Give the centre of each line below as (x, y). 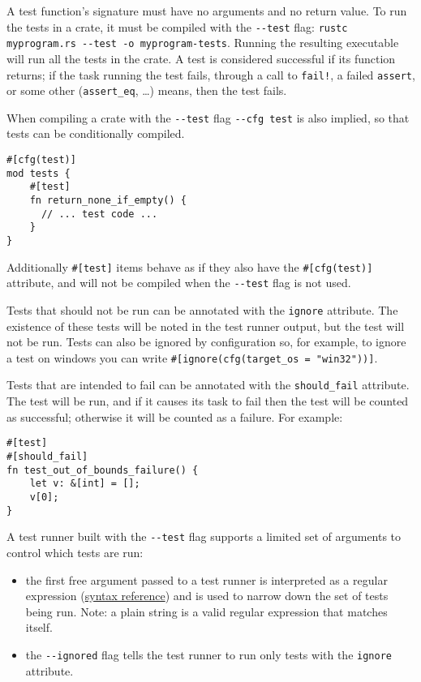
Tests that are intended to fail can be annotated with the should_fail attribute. (208, 385)
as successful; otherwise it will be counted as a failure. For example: (175, 416)
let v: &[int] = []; (85, 484)
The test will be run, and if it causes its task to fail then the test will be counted (208, 401)
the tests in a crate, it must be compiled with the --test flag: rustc (177, 26)
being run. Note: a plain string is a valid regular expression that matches (206, 611)
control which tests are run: (75, 552)
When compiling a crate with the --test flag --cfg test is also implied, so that (208, 117)
